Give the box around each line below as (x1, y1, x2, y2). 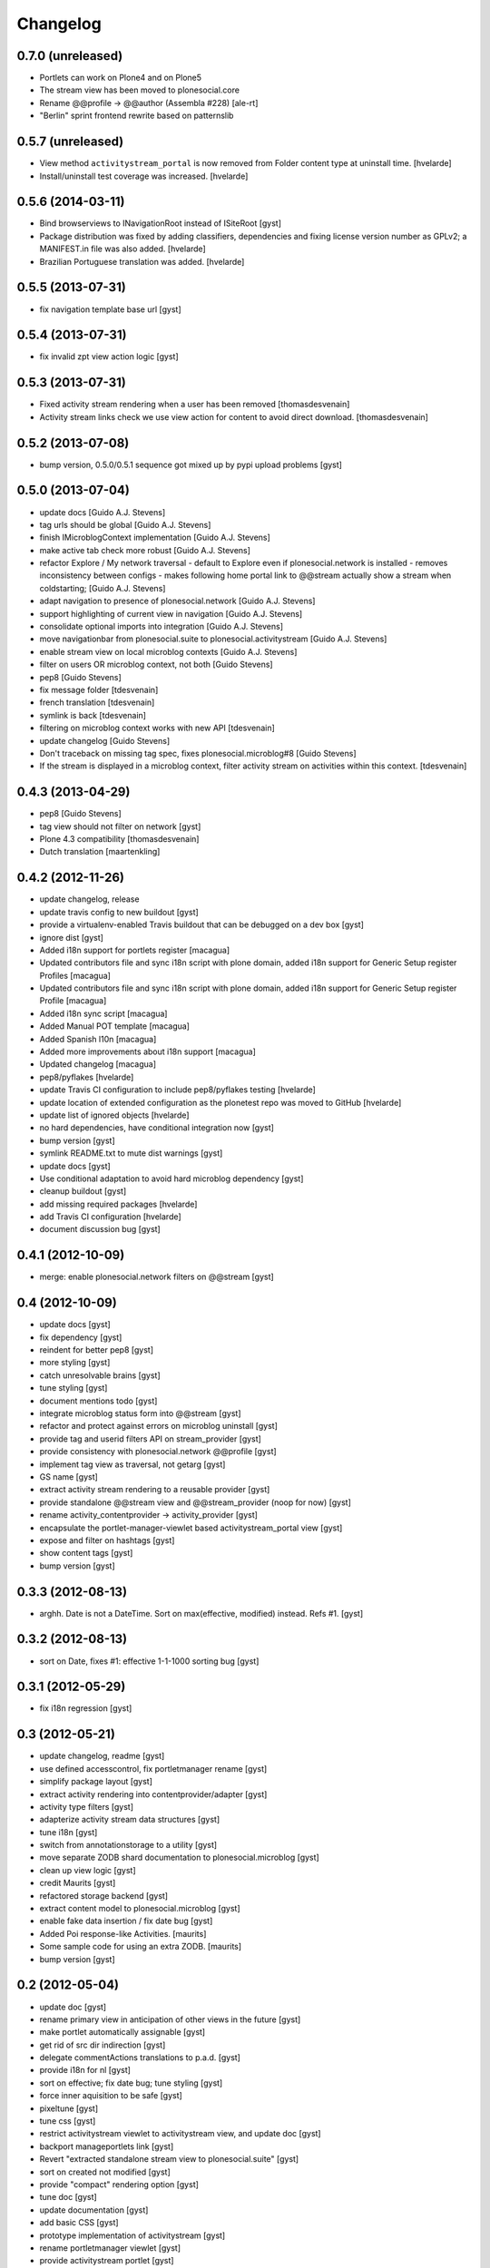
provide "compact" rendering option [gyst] (39, 2178, 200, 2190)
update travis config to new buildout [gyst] (39, 906, 199, 917)
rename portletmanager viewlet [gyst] (39, 2242, 181, 2253)
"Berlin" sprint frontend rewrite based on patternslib (39, 110, 234, 122)
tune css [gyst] (39, 2116, 96, 2126)
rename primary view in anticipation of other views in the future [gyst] (39, 2014, 301, 2025)
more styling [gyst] (39, 1357, 111, 1368)
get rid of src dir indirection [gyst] (39, 2039, 166, 2050)
